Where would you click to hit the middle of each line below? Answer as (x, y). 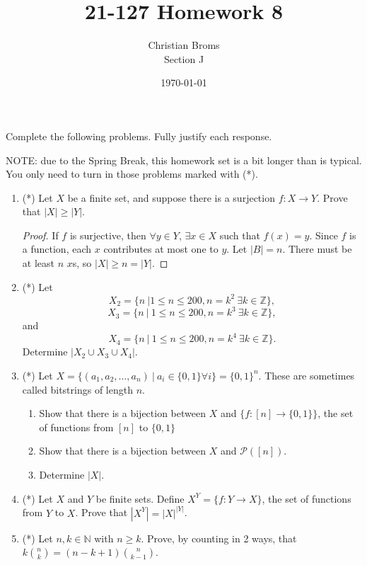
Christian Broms (184, 45)
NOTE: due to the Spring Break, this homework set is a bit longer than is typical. (184, 160)
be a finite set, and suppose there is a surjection (171, 197)
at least (38, 263)
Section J (184, 58)
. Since (324, 235)
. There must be (317, 249)
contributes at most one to (161, 249)
